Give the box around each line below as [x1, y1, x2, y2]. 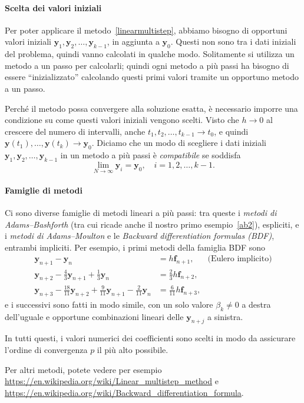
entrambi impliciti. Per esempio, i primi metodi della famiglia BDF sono [5, 241, 266, 253]
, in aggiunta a [107, 35, 160, 48]
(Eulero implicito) [207, 255, 272, 264]
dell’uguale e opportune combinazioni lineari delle [5, 310, 184, 322]
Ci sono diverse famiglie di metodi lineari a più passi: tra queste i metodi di [5, 206, 277, 218]
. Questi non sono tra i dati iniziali [170, 35, 296, 48]
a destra [242, 298, 271, 310]
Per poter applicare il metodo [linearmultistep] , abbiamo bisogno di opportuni [5, 24, 288, 36]
